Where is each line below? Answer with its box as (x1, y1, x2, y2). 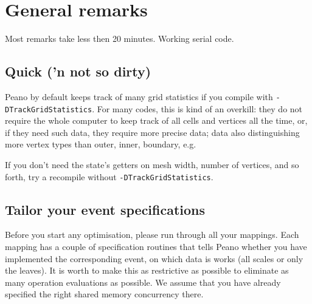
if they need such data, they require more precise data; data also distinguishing (5, 126, 300, 138)
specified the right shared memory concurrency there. (5, 288, 204, 300)
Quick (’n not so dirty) (5, 62, 151, 81)
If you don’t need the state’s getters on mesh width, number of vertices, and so (5, 158, 299, 171)
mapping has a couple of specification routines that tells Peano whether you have (5, 240, 307, 253)
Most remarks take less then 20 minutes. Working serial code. (5, 32, 234, 45)
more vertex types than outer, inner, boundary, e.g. (5, 138, 196, 150)
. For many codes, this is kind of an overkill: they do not (92, 102, 303, 115)
